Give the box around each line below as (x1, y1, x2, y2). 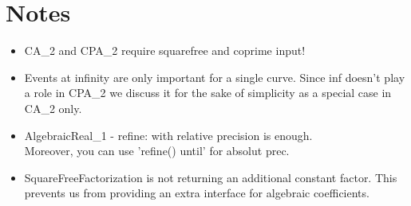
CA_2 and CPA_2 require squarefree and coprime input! (24, 42, 306, 59)
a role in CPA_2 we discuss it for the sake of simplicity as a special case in (24, 84, 392, 101)
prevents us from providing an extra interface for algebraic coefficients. (24, 185, 370, 201)
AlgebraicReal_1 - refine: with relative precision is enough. (24, 126, 313, 143)
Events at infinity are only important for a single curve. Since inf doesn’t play (24, 68, 405, 85)
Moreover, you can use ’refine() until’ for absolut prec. (24, 142, 290, 159)
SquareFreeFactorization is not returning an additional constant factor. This (24, 169, 397, 185)
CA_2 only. (24, 99, 82, 116)
